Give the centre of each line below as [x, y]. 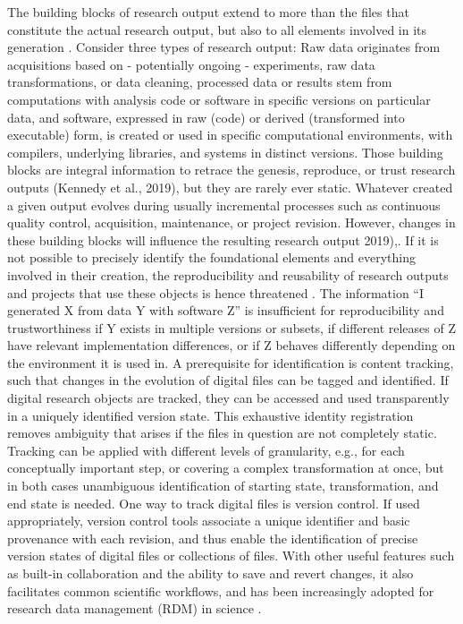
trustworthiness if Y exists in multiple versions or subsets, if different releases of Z [231, 327]
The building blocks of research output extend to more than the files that [208, 12]
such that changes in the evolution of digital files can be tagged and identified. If [228, 380]
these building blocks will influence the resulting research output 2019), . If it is [223, 239]
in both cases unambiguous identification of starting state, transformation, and [223, 486]
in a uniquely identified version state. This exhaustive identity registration [210, 415]
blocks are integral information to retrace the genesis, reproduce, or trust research [231, 170]
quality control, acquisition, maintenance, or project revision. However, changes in [231, 222]
